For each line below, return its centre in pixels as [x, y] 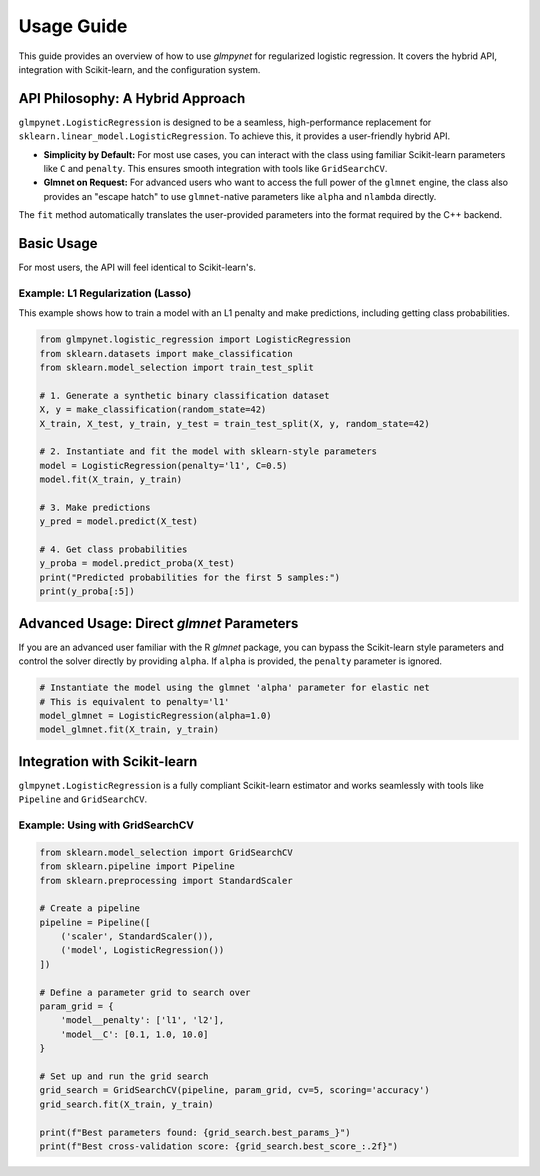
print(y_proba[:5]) [87, 591]
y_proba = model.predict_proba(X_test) [137, 563]
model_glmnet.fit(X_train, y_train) [129, 729]
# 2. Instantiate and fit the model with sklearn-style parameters [208, 451]
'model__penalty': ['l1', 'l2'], [142, 1020]
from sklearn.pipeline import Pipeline [137, 866]
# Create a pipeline [89, 908]
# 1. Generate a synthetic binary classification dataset [184, 395]
